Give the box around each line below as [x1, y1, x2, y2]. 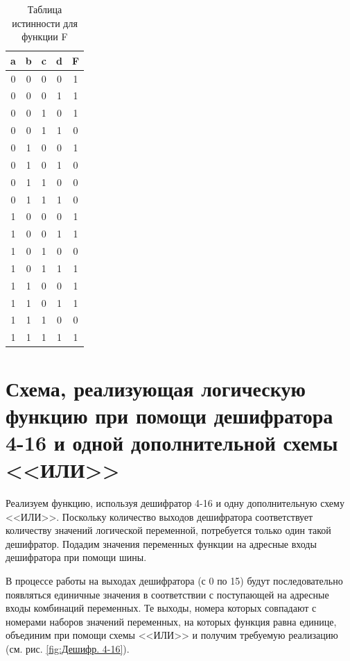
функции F [21, 29, 68, 44]
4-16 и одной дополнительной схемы [6, 428, 338, 456]
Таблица [27, 2, 62, 16]
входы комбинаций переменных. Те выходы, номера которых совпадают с [6, 601, 317, 615]
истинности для [12, 15, 78, 30]
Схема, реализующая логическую [6, 374, 306, 402]
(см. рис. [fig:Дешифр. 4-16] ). [6, 642, 130, 655]
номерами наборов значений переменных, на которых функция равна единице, [6, 614, 337, 628]
